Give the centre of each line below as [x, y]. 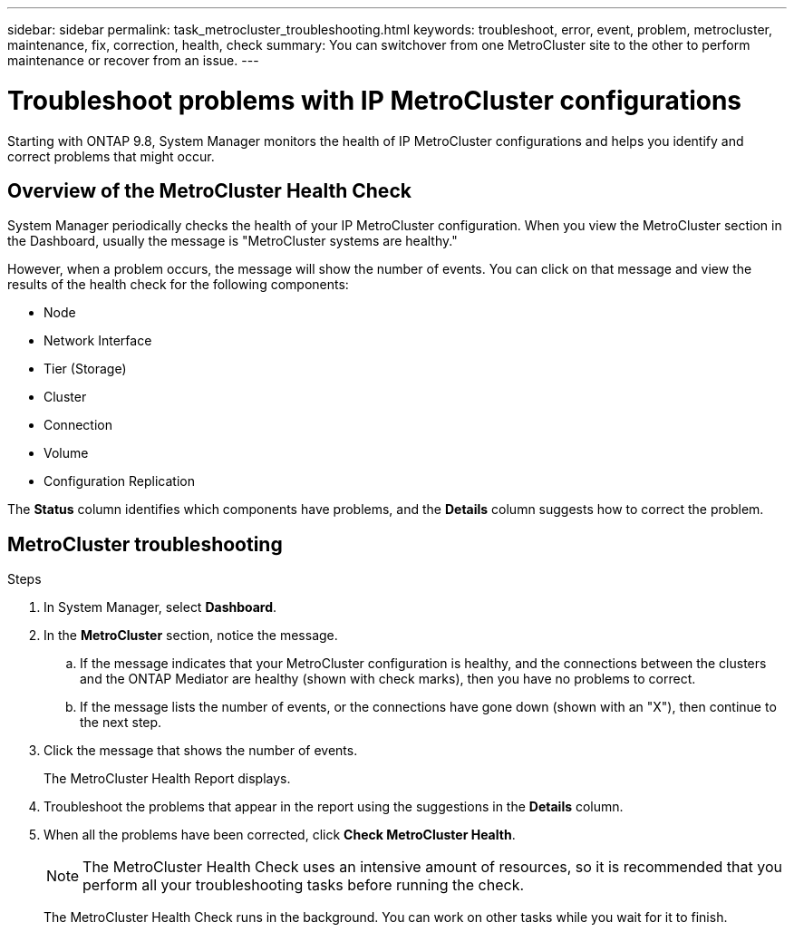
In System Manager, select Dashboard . [160, 607]
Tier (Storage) [85, 369]
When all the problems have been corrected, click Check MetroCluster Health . [280, 835]
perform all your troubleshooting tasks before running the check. [304, 885]
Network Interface [98, 341]
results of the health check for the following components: [178, 285]
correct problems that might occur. [111, 156]
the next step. [121, 723]
